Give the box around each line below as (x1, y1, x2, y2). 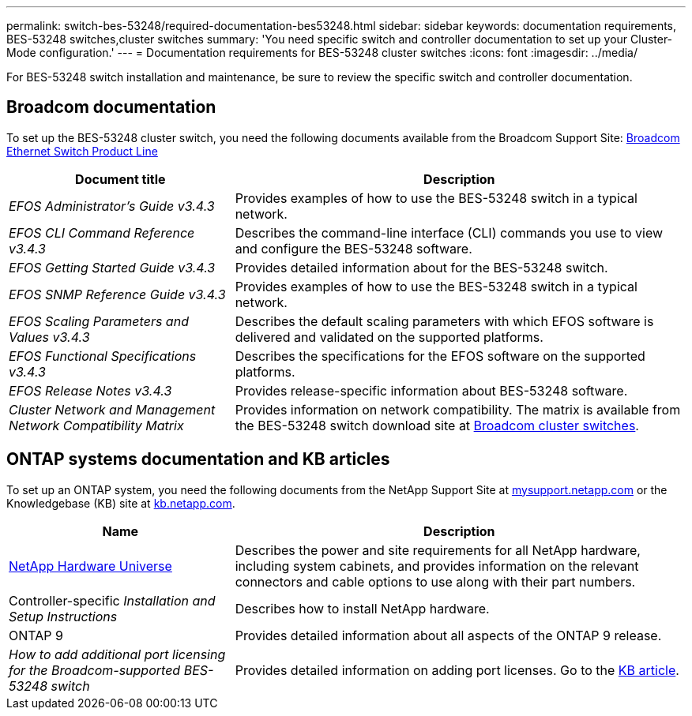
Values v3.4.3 (9, 328, 90, 345)
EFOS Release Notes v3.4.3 (9, 382, 172, 399)
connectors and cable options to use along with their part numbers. (235, 573, 636, 590)
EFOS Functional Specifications (9, 347, 197, 364)
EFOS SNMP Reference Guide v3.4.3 (9, 286, 226, 302)
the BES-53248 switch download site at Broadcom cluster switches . (235, 417, 639, 433)
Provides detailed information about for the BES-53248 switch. (235, 259, 608, 276)
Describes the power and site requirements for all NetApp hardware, (235, 542, 641, 558)
